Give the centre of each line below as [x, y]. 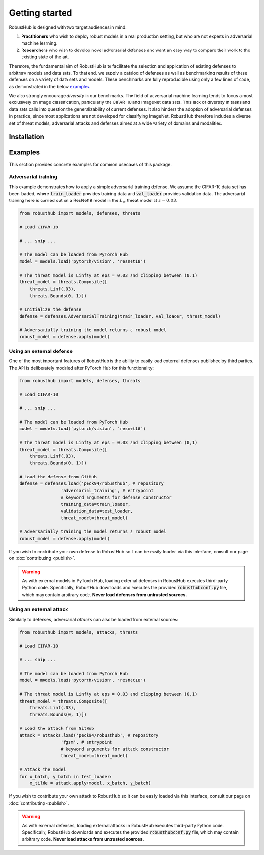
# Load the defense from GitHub [58, 477]
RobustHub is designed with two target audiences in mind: [68, 27]
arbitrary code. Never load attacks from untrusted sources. [83, 839]
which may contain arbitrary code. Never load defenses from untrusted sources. [105, 594]
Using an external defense [41, 351]
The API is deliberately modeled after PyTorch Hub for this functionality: [81, 368]
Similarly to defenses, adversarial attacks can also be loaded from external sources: [94, 619]
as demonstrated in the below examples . [50, 86]
